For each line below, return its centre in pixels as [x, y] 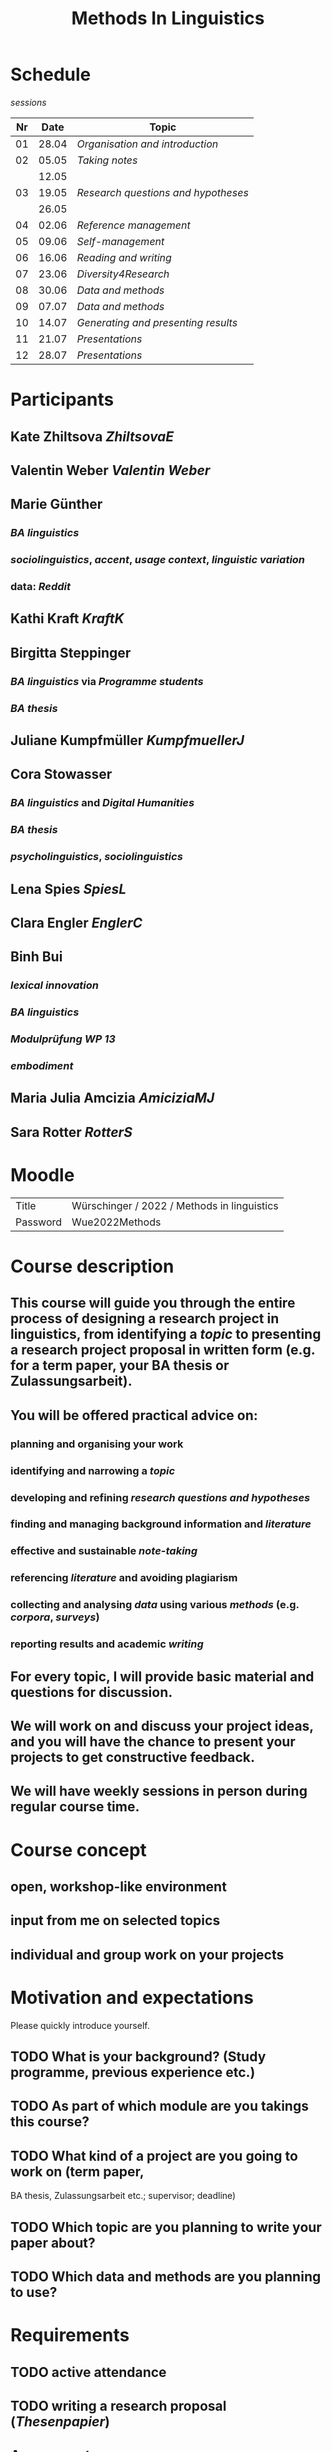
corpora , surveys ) [55, 1617]
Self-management [120, 241]
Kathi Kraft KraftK [67, 618]
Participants [62, 399]
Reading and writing [124, 257]
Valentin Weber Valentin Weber [110, 470]
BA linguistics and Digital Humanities [102, 803]
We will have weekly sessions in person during [159, 1791]
